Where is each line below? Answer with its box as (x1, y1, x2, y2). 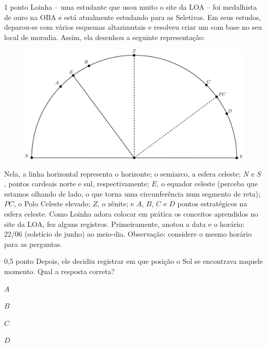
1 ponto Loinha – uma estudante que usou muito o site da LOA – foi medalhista (4, 2, 257, 12)
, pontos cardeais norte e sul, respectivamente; (4, 178, 149, 189)
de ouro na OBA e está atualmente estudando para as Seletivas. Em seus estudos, (4, 11, 261, 22)
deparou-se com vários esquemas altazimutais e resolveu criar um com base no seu (4, 22, 262, 32)
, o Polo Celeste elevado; (14, 198, 90, 209)
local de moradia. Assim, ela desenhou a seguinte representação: (4, 31, 205, 42)
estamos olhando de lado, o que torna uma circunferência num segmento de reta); (4, 188, 260, 199)
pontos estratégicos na (177, 198, 247, 209)
